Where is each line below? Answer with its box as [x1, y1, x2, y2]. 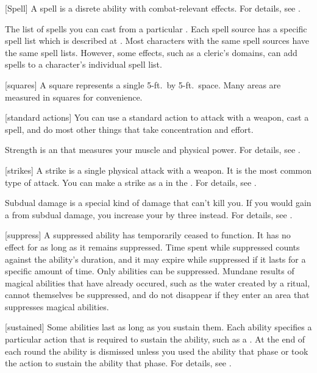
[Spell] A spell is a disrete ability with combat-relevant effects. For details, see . [5, 2, 301, 14]
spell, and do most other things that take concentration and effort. [5, 123, 254, 135]
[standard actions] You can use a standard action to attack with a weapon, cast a [5, 111, 309, 124]
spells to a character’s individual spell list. [5, 58, 162, 71]
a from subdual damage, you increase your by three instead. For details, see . [5, 208, 293, 221]
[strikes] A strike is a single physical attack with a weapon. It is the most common [5, 163, 312, 176]
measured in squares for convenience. [5, 90, 143, 103]
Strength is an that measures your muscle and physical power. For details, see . [5, 143, 301, 156]
